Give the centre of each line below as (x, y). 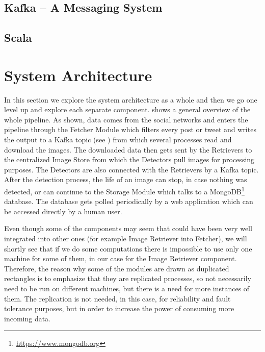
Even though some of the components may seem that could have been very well (128, 228)
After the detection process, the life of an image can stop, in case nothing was (126, 179)
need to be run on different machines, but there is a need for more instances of (127, 288)
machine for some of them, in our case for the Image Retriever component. (121, 258)
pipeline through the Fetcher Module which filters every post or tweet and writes (130, 129)
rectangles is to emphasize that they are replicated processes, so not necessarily (128, 278)
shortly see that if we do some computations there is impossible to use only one (128, 248)
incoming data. (28, 318)
